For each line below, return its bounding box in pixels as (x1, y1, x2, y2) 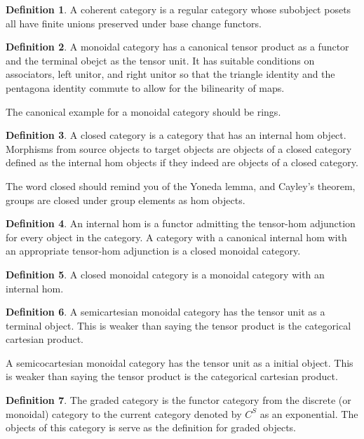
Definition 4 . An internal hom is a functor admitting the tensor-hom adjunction (6, 216, 356, 231)
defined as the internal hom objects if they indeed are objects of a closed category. (6, 155, 358, 170)
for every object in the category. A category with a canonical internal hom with (6, 229, 347, 244)
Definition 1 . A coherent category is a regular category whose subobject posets (6, 2, 351, 16)
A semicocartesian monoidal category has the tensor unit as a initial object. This (6, 355, 353, 370)
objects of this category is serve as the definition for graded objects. (6, 420, 296, 435)
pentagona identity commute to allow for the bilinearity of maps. (6, 80, 285, 95)
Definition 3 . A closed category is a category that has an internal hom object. (6, 128, 346, 142)
